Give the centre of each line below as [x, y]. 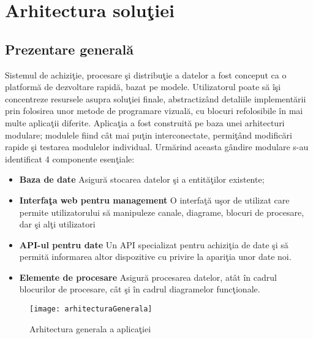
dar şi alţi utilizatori [57, 224]
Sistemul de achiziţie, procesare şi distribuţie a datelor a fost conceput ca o [146, 74]
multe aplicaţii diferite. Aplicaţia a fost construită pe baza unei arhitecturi [145, 122]
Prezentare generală [70, 49]
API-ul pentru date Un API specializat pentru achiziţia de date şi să [154, 244]
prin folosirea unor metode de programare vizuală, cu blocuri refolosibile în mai [154, 111]
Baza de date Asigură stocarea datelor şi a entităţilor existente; [142, 179]
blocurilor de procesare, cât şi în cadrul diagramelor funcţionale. [140, 289]
